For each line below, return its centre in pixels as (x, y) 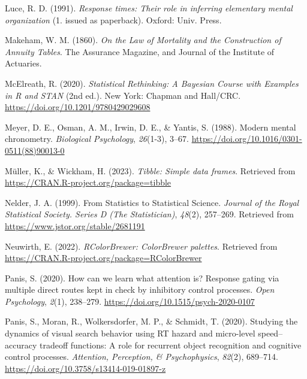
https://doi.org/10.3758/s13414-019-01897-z (85, 368)
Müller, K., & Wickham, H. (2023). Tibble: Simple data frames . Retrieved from (150, 170)
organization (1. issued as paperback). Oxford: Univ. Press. (113, 19)
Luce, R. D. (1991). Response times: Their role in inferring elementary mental (149, 8)
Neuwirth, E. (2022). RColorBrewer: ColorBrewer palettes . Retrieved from (141, 246)
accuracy (21, 345)
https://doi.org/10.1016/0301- (247, 139)
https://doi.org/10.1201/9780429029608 (78, 107)
